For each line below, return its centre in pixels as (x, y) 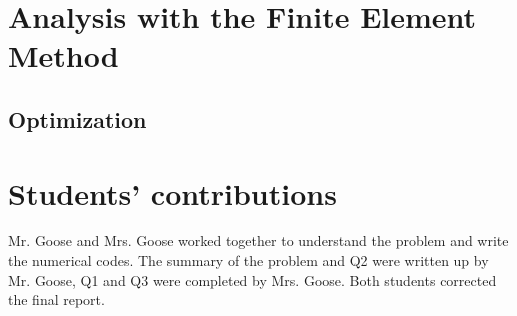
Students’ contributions (172, 192)
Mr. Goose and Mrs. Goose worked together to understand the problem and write (258, 240)
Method (63, 55)
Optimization (77, 118)
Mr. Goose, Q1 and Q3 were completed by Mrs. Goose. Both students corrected (252, 279)
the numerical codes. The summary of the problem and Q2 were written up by (248, 260)
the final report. (56, 299)
